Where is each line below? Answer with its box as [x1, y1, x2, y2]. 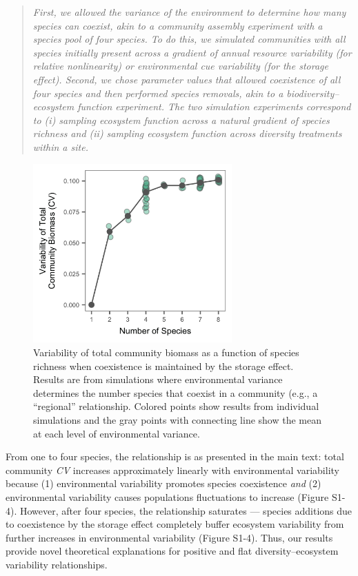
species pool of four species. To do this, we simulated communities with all [32, 32, 346, 46]
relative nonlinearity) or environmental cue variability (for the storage [32, 59, 328, 73]
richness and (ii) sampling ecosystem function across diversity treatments [32, 126, 342, 141]
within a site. [32, 139, 88, 154]
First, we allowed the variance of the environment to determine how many [32, 5, 346, 19]
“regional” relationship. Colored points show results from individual [33, 399, 319, 413]
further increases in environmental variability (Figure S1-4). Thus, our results [6, 530, 333, 544]
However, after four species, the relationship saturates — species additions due [19, 503, 352, 517]
